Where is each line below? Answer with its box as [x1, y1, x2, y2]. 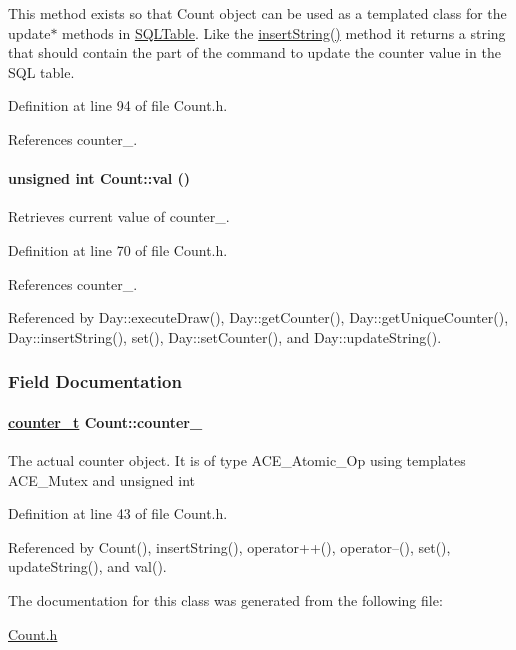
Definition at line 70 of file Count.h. [8, 239, 228, 260]
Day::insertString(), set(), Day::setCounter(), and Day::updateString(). [8, 326, 442, 347]
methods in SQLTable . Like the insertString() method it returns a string [62, 22, 506, 43]
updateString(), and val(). [8, 556, 167, 577]
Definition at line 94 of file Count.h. [8, 95, 228, 116]
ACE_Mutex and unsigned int [8, 469, 195, 490]
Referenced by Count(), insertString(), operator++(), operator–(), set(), [8, 536, 451, 557]
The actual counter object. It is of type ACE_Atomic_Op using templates [8, 449, 466, 470]
